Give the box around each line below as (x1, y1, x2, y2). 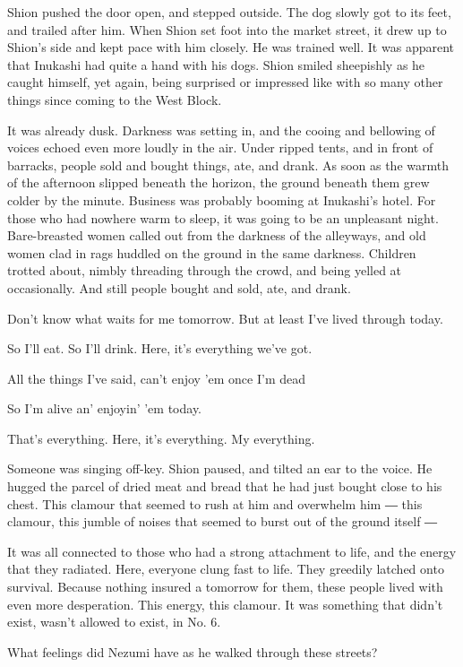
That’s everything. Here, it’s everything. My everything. (7, 429, 315, 447)
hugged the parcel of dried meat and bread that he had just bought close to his (7, 477, 442, 496)
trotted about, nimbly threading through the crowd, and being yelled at (7, 261, 402, 280)
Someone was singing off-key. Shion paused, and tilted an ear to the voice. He (7, 459, 433, 478)
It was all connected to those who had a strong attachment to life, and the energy (7, 541, 457, 560)
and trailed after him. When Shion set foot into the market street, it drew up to (7, 20, 447, 39)
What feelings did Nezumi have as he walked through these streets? (7, 642, 378, 661)
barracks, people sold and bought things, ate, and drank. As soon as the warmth (7, 155, 449, 174)
